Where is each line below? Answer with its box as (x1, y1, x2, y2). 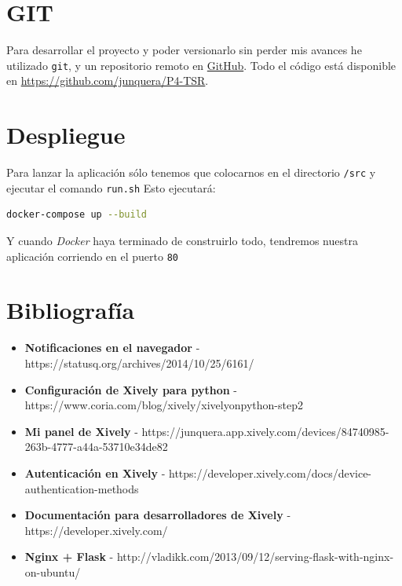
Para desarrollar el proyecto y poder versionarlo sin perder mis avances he (6, 42, 362, 58)
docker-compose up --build (6, 209, 147, 221)
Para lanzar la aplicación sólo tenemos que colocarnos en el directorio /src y (6, 164, 376, 181)
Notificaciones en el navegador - (24, 339, 200, 356)
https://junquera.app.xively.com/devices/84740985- (141, 423, 389, 439)
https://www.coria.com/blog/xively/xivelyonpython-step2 (24, 397, 303, 413)
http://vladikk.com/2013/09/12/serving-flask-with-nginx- (116, 548, 394, 565)
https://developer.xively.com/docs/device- (168, 464, 372, 481)
